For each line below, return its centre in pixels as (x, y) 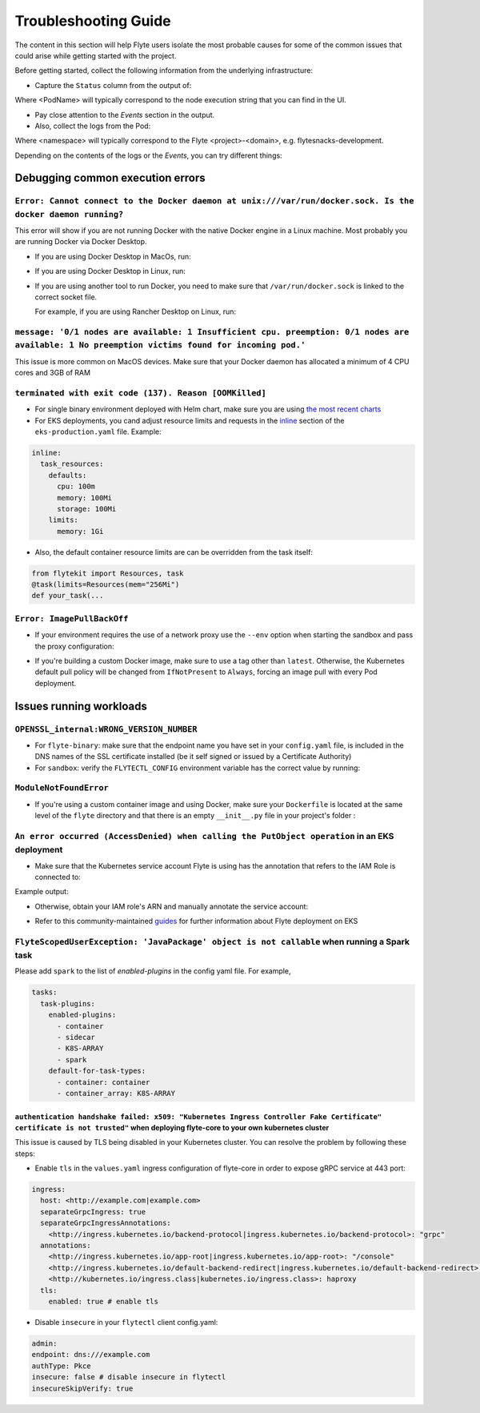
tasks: (44, 992)
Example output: (42, 892)
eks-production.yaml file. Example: (98, 432)
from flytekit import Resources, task (108, 573)
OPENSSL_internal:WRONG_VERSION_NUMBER (106, 729)
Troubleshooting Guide (93, 21)
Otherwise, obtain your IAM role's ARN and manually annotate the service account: (171, 906)
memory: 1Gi (80, 531)
